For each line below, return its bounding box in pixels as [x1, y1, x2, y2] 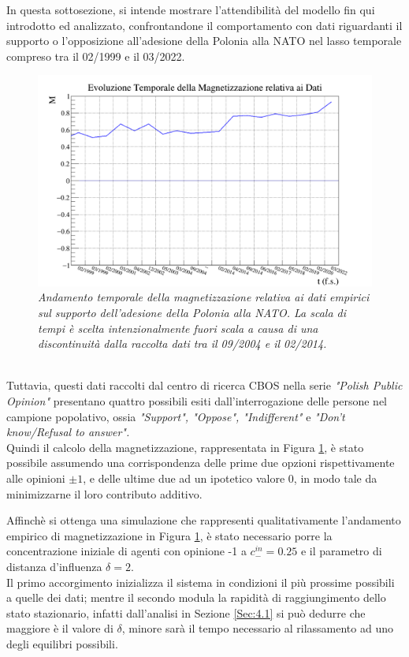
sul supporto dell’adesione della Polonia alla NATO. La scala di [38, 304, 347, 321]
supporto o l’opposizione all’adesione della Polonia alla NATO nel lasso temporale [6, 32, 402, 49]
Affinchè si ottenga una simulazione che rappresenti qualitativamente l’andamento [6, 512, 401, 528]
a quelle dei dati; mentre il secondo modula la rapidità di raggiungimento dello [6, 589, 386, 606]
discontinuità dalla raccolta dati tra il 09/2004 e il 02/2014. [38, 335, 327, 352]
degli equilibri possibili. [6, 635, 118, 651]
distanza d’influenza [6, 558, 102, 574]
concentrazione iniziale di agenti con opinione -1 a [6, 543, 247, 559]
